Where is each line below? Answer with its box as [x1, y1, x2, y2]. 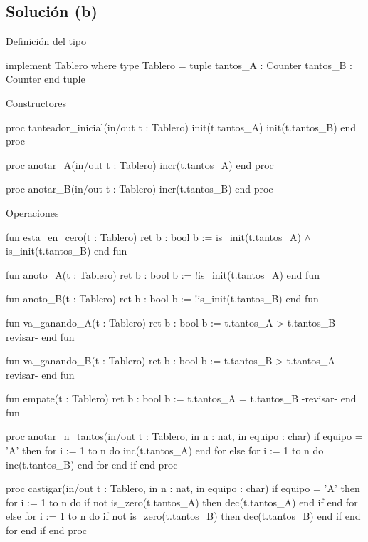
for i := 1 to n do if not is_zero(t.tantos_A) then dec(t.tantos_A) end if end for [6, 494, 358, 509]
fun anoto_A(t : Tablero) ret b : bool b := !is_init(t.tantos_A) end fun [6, 267, 320, 282]
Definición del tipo [6, 34, 86, 48]
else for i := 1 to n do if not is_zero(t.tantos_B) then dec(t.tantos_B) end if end [6, 508, 361, 523]
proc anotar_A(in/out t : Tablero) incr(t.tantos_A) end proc [6, 157, 274, 172]
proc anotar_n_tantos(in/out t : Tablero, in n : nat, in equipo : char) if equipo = [6, 429, 363, 444]
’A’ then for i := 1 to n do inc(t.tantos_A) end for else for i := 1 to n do [6, 443, 324, 458]
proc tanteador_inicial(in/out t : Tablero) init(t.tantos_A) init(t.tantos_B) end [6, 119, 357, 134]
